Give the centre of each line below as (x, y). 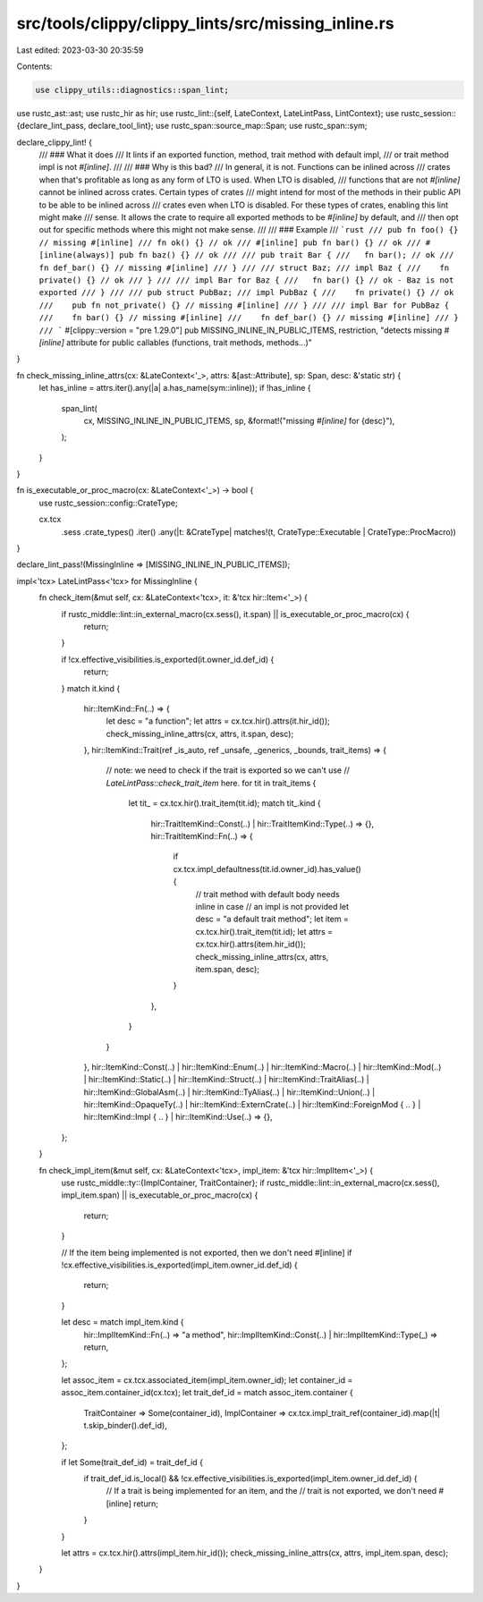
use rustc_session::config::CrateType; (108, 503)
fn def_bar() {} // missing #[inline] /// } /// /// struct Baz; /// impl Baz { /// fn (244, 267)
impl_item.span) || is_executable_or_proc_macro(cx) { (160, 1195)
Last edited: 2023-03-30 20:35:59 (80, 50)
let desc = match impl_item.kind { (123, 1322)
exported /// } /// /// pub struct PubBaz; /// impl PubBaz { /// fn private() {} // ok (246, 292)
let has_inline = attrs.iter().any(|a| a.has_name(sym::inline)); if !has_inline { (175, 388)
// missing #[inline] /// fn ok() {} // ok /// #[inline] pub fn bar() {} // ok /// (230, 242)
